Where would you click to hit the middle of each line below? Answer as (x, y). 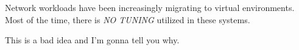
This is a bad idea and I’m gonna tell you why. (92, 40)
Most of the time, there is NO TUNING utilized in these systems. (128, 19)
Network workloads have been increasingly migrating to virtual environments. (150, 7)
